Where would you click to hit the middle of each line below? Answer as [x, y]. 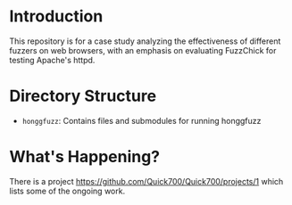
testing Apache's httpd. [52, 60]
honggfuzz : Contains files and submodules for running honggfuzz [142, 120]
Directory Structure [83, 96]
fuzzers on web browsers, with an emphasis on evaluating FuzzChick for [143, 50]
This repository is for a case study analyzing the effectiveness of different [145, 41]
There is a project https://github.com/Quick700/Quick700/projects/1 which [146, 181]
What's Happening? [85, 157]
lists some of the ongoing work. [67, 191]
